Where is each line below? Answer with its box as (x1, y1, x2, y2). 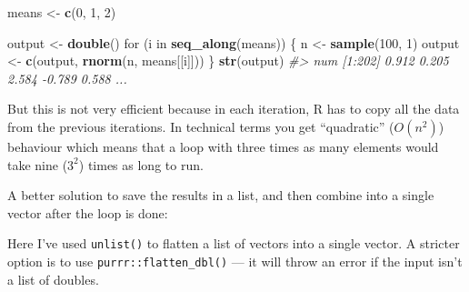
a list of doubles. (7, 269, 99, 288)
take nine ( (7, 155, 68, 174)
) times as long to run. (78, 155, 204, 174)
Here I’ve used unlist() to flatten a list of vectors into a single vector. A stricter (7, 234, 460, 253)
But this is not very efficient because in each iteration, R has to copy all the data (7, 99, 460, 118)
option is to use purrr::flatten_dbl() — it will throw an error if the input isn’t (7, 252, 463, 270)
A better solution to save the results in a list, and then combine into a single (7, 186, 434, 205)
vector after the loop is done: (7, 203, 168, 222)
